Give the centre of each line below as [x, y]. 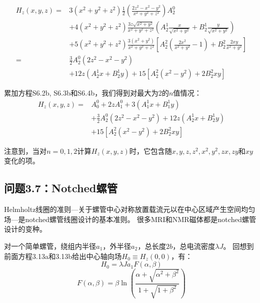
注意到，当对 [25, 150]
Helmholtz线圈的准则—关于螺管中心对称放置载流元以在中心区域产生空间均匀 [130, 209]
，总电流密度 [194, 246]
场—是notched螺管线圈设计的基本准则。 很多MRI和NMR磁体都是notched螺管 [130, 219]
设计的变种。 [25, 229]
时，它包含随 [150, 150]
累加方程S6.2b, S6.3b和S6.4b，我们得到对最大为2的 [86, 93]
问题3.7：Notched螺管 [61, 188]
